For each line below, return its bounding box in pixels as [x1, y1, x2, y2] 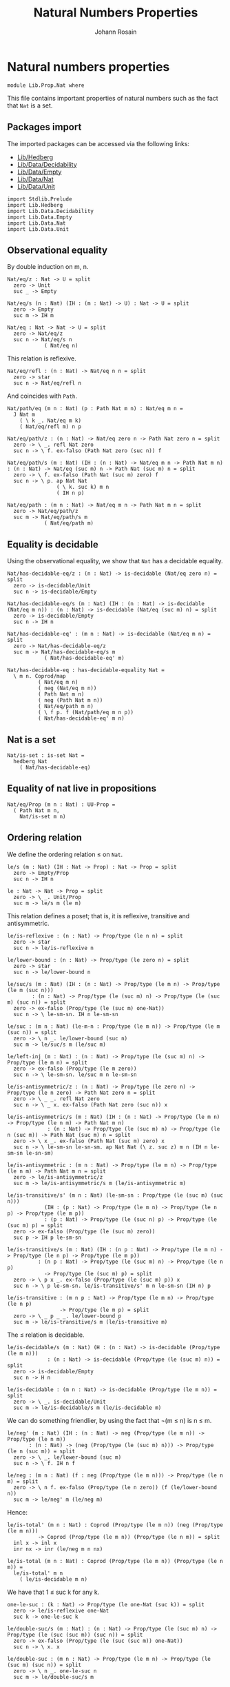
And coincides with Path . [7, 392, 78, 401]
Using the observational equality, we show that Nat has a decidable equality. [7, 557, 224, 565]
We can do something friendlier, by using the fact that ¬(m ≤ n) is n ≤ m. [7, 1416, 212, 1424]
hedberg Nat [13, 758, 48, 765]
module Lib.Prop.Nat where [7, 81, 85, 89]
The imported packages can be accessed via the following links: [7, 139, 190, 148]
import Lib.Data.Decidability [7, 208, 94, 214]
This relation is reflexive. [7, 354, 77, 363]
